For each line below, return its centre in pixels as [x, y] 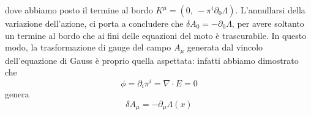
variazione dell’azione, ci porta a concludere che [94, 23]
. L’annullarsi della [270, 10]
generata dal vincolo [225, 47]
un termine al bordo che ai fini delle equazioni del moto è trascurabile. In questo [156, 35]
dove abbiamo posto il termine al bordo [79, 10]
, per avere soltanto [268, 23]
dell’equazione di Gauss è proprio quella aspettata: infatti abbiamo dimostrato [152, 60]
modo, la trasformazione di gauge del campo [88, 47]
